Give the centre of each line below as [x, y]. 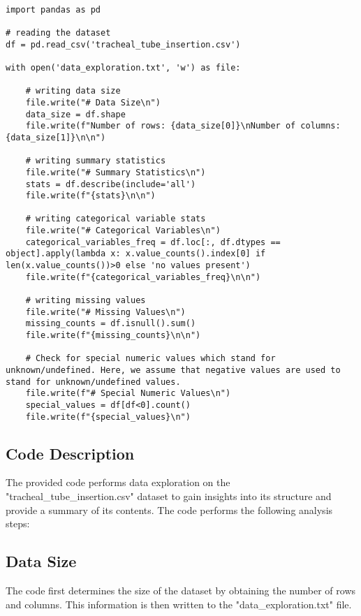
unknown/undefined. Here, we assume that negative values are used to [173, 370]
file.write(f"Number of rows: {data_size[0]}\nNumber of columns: [183, 126]
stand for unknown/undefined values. [93, 382]
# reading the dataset [58, 32]
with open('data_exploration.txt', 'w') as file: [123, 67]
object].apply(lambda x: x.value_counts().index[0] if [136, 254]
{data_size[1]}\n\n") [56, 137]
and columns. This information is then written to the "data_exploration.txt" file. [179, 604]
